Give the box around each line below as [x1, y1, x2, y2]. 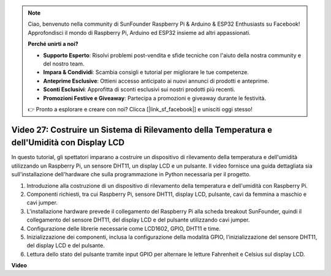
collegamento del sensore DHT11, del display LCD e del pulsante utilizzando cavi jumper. [26, 216, 250, 223]
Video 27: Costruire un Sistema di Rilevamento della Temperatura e [11, 124, 273, 135]
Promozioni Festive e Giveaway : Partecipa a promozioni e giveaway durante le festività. [43, 94, 267, 102]
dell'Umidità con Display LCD [11, 138, 125, 148]
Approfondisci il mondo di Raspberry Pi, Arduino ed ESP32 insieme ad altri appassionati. [28, 29, 251, 36]
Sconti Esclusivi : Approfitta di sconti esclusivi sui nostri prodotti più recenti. [43, 86, 235, 93]
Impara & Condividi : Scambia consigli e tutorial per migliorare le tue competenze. [43, 69, 249, 76]
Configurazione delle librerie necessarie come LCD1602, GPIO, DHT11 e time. [26, 225, 221, 232]
